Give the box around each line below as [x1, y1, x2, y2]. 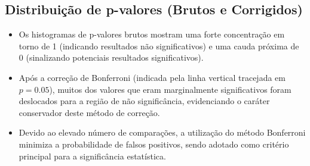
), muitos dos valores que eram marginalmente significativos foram [49, 83, 291, 95]
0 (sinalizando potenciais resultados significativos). [19, 51, 204, 64]
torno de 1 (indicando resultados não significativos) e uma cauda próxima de [19, 39, 299, 52]
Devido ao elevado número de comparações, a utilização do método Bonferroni [19, 126, 306, 139]
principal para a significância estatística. [19, 149, 166, 162]
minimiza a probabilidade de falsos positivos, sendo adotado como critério [19, 137, 289, 150]
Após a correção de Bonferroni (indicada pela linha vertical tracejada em [19, 71, 286, 83]
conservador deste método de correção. [19, 106, 160, 118]
